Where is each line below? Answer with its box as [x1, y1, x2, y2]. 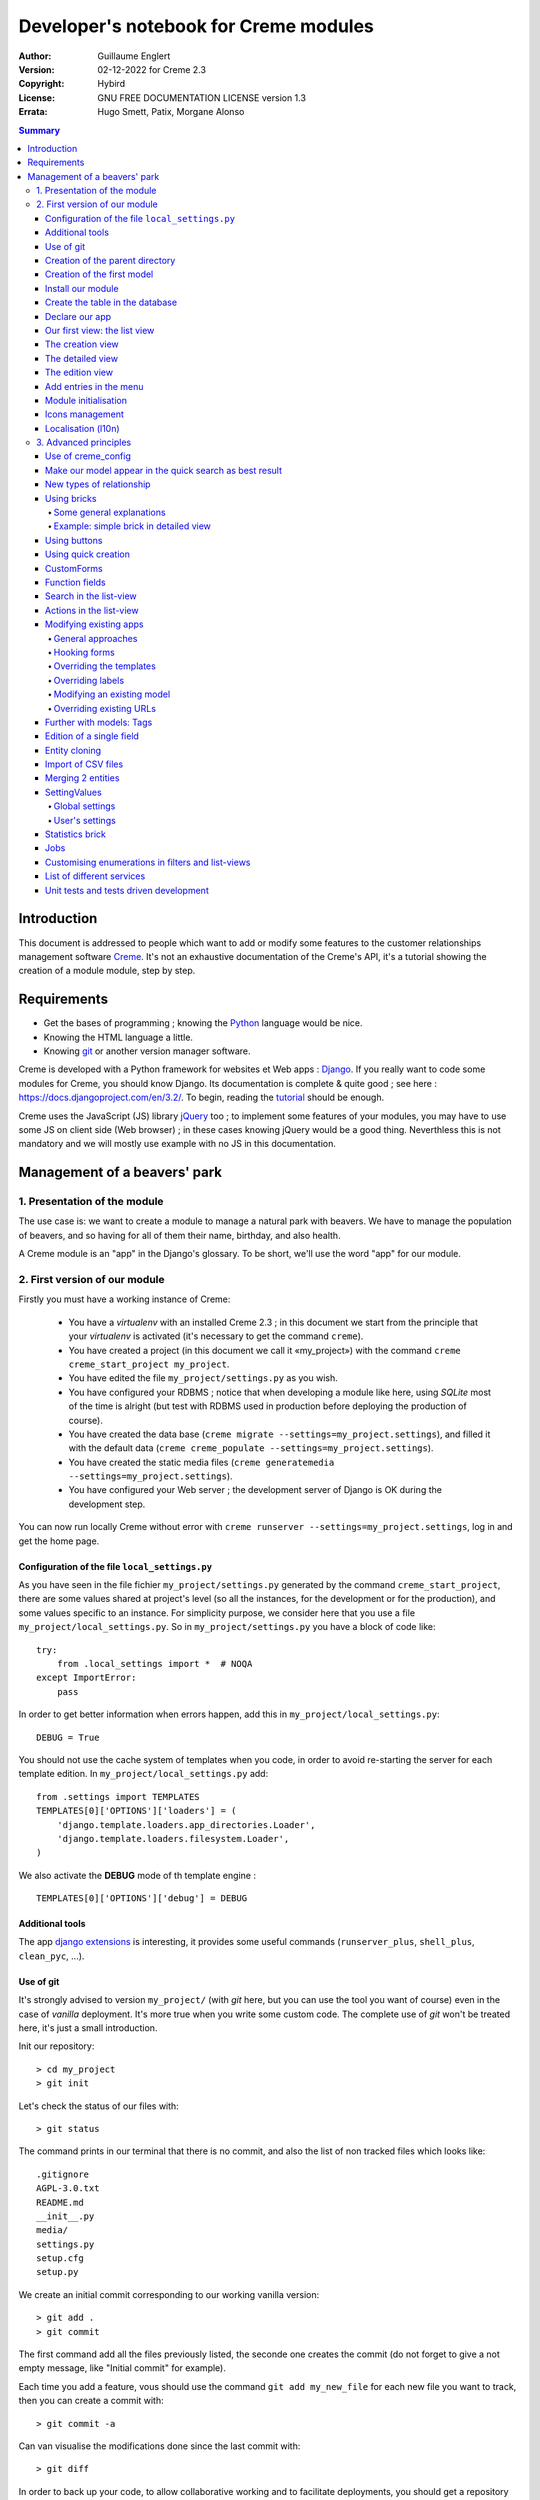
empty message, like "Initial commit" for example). [18, 2362, 227, 2374]
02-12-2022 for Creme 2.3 [97, 63, 207, 75]
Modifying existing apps [45, 618, 144, 630]
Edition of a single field [45, 730, 140, 742]
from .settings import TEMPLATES [36, 1791, 200, 1802]
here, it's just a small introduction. [18, 2022, 158, 2034]
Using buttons [45, 534, 103, 546]
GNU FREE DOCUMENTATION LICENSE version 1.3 [97, 91, 307, 104]
